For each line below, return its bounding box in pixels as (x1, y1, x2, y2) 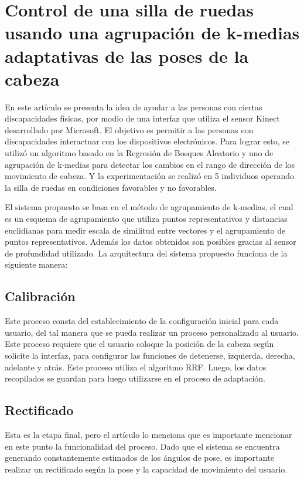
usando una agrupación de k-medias (5, 21, 300, 45)
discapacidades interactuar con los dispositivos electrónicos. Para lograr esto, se (5, 135, 290, 147)
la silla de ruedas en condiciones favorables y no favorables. (5, 181, 217, 193)
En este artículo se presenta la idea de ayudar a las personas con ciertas (5, 100, 262, 113)
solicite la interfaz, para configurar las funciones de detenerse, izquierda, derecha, (5, 349, 295, 361)
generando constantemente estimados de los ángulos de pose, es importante (5, 451, 274, 464)
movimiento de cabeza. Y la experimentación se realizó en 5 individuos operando (5, 170, 295, 182)
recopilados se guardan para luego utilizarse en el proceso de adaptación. (5, 372, 266, 384)
